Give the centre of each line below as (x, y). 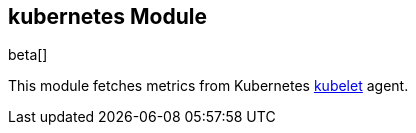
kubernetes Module (107, 16)
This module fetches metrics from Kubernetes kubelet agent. (208, 86)
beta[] (28, 55)
